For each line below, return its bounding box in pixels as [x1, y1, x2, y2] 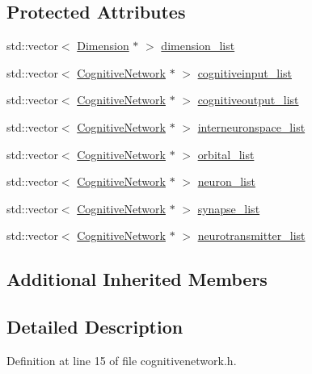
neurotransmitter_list [197, 227, 306, 244]
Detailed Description [6, 314, 183, 339]
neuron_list [197, 173, 255, 190]
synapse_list [197, 200, 260, 216]
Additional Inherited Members [6, 267, 268, 292]
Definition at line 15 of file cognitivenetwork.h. [6, 351, 237, 368]
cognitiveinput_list [197, 64, 293, 81]
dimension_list [161, 37, 235, 54]
